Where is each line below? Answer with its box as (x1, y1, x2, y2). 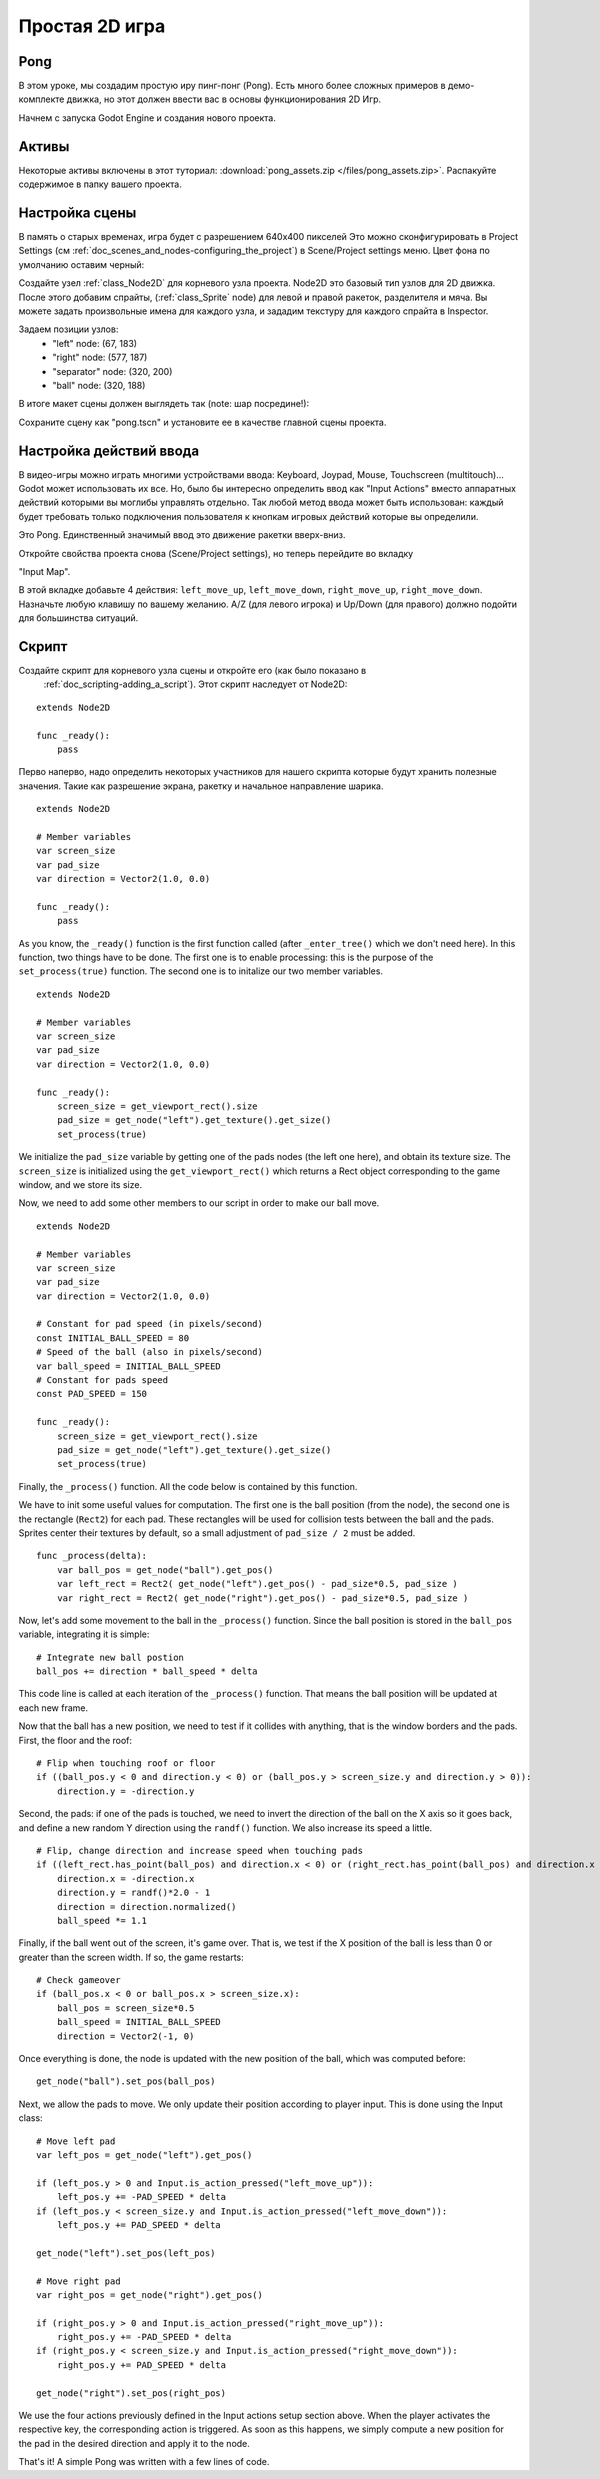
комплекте (18, 93, 65, 105)
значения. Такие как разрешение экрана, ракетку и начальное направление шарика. (18, 780, 384, 792)
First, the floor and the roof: (18, 1734, 133, 1746)
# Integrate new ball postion (36, 1651, 185, 1663)
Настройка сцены (18, 204, 137, 221)
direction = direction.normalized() (56, 1901, 237, 1912)
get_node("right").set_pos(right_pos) (36, 2387, 227, 2399)
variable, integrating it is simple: (18, 1628, 150, 1640)
